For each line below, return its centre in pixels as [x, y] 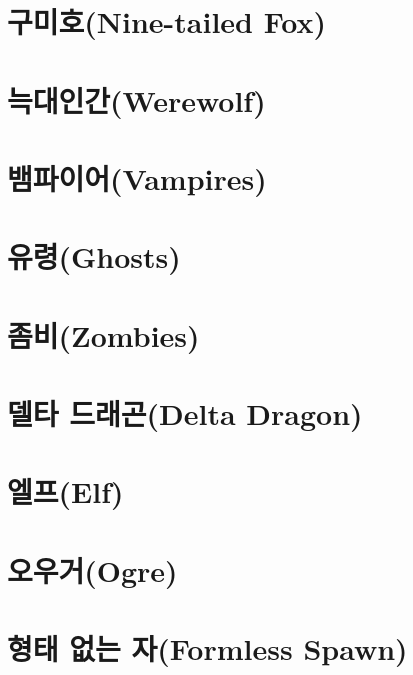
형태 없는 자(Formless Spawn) [207, 648]
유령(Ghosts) [94, 256]
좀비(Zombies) [103, 334]
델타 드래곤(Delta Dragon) [185, 413]
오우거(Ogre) [92, 569]
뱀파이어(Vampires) [137, 177]
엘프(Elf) [65, 491]
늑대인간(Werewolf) [136, 99]
